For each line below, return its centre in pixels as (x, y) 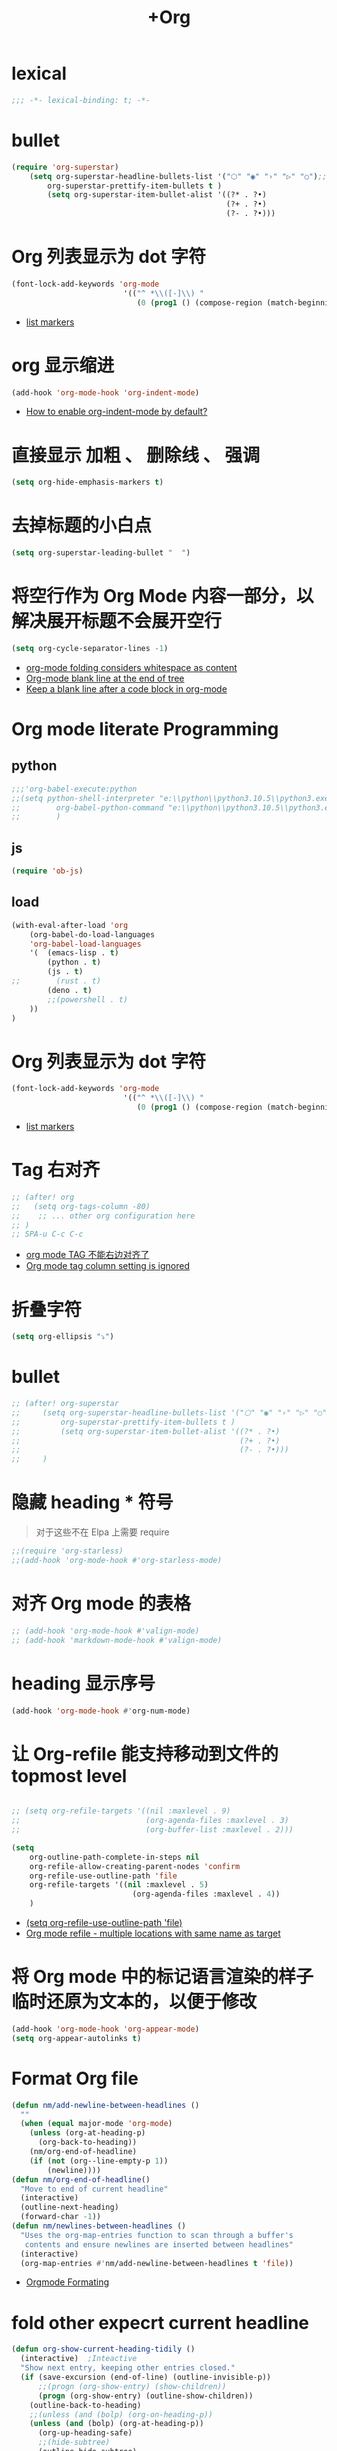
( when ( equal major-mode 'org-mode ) (96, 2124)
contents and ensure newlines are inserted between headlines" (159, 2244)
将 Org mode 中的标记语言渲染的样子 (162, 1977)
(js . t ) (65, 972)
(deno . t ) (70, 990)
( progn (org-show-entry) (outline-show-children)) (145, 2396)
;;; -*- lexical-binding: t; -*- (81, 100)
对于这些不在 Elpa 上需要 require (102, 1532)
